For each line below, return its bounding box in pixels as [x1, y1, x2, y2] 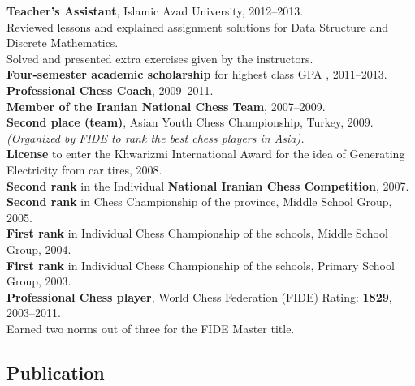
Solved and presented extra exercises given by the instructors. [6, 49, 313, 66]
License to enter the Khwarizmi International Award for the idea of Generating [6, 145, 405, 162]
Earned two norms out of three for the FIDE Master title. [6, 320, 295, 337]
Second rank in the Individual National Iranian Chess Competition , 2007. [6, 177, 409, 194]
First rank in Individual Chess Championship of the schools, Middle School [6, 225, 388, 242]
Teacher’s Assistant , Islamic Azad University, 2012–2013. [6, 2, 304, 19]
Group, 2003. [6, 272, 71, 289]
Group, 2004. [6, 240, 71, 257]
